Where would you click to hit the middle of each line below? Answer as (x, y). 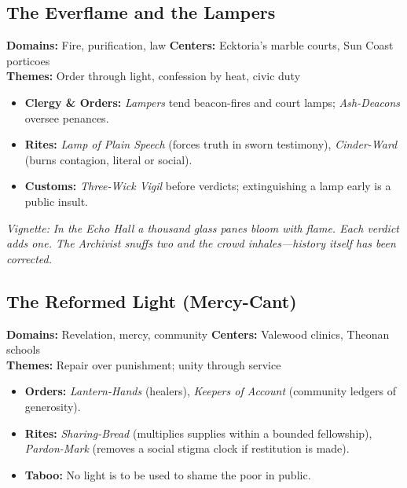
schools (23, 349)
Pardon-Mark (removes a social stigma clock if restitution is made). (187, 448)
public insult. (57, 201)
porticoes (28, 60)
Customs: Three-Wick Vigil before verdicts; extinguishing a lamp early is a (208, 186)
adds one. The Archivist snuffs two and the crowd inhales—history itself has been (201, 243)
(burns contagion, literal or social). (108, 159)
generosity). (53, 406)
